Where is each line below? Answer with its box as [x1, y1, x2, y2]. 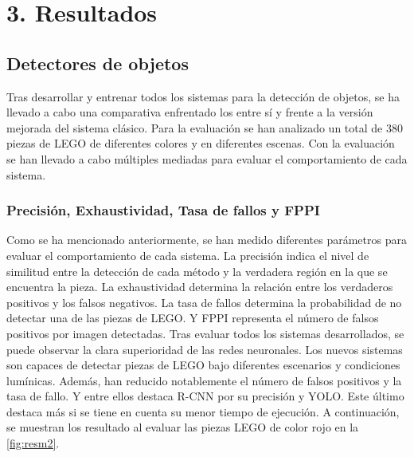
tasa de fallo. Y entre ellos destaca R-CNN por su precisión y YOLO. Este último [6, 388, 404, 404]
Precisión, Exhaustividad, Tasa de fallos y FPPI [6, 200, 320, 220]
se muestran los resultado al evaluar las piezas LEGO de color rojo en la [6, 419, 359, 435]
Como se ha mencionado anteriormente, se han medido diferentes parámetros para [6, 231, 407, 248]
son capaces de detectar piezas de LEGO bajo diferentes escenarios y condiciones [6, 357, 400, 373]
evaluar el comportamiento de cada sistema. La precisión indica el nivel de [6, 246, 369, 263]
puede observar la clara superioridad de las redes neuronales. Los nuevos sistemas [6, 341, 403, 357]
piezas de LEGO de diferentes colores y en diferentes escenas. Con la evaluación [6, 135, 395, 152]
